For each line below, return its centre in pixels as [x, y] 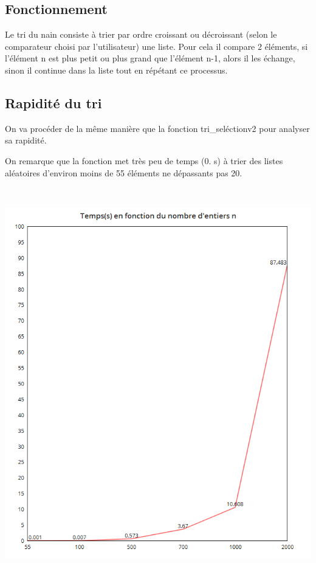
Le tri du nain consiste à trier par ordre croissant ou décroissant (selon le [141, 34]
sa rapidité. [26, 140]
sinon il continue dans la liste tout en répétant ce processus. [116, 70]
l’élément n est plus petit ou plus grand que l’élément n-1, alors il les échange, [150, 58]
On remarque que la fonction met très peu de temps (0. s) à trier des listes [144, 160]
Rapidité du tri [53, 102]
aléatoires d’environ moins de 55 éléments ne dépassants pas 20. [124, 172]
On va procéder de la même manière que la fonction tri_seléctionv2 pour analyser [157, 128]
